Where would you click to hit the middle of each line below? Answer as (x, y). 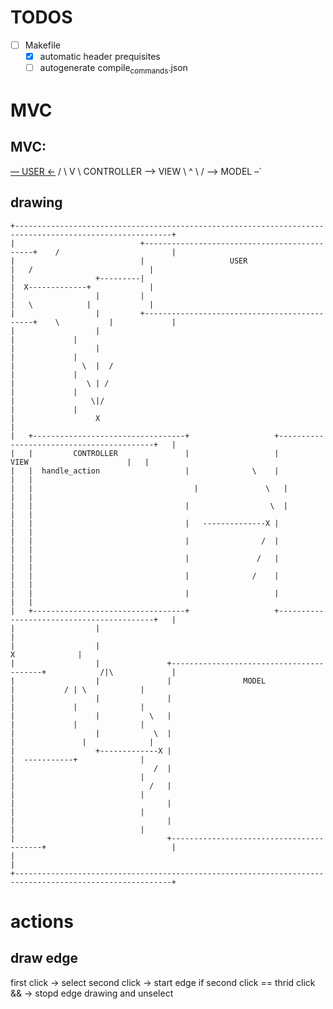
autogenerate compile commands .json (113, 69)
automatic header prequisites (100, 56)
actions (42, 921)
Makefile (42, 45)
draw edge (44, 958)
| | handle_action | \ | (145, 471)
